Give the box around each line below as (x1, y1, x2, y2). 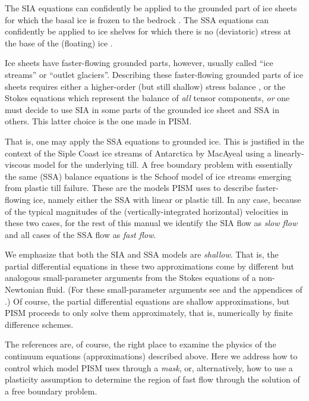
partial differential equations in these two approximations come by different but (5, 259, 294, 272)
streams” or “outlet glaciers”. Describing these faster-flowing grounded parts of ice (5, 68, 303, 80)
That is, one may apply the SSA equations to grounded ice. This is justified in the (5, 134, 304, 147)
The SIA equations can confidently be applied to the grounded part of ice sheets (5, 2, 297, 14)
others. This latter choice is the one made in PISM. (5, 115, 192, 127)
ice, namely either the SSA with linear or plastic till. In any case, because (33, 193, 301, 205)
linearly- (274, 146, 304, 159)
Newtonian (5, 283, 44, 296)
